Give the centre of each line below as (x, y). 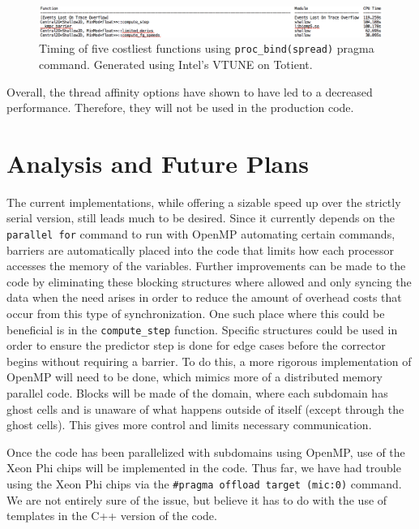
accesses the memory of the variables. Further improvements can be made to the (206, 266)
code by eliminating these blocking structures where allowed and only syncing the (209, 281)
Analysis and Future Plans (158, 163)
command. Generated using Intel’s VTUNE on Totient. (176, 64)
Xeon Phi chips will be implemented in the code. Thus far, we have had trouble (204, 468)
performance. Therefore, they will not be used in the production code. (180, 108)
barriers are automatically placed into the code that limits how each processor (201, 249)
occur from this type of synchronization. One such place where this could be (196, 314)
